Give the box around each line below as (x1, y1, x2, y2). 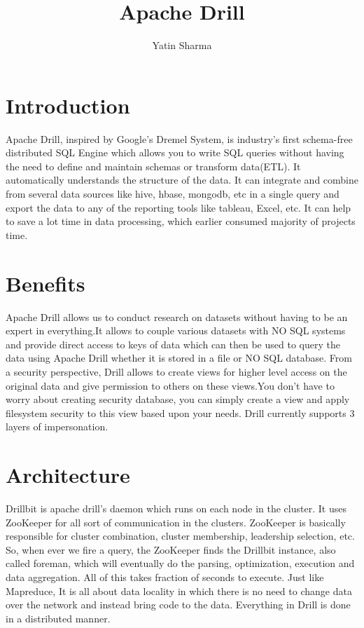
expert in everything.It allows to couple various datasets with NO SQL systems (6, 323, 346, 338)
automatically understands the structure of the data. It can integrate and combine (6, 172, 359, 187)
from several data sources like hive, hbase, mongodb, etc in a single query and (6, 186, 339, 201)
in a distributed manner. (6, 610, 111, 625)
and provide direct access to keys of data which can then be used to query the (6, 336, 340, 351)
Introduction (6, 90, 130, 119)
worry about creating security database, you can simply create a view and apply (6, 392, 350, 407)
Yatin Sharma (152, 38, 212, 53)
